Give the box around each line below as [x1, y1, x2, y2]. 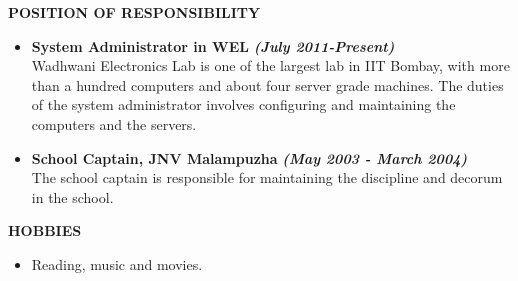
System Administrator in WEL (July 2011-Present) [31, 35, 395, 56]
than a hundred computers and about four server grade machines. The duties [31, 74, 504, 95]
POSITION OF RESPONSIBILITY [8, 2, 261, 22]
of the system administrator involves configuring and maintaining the [31, 94, 456, 115]
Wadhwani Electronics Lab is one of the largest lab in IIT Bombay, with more [31, 55, 510, 76]
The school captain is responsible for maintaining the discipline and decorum [31, 167, 503, 188]
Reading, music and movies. [31, 253, 203, 274]
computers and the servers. [31, 113, 197, 134]
